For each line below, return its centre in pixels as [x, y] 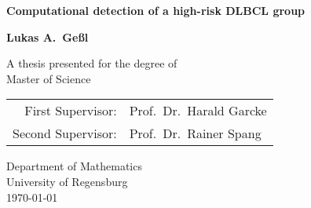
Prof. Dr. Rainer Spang [195, 133]
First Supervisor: [71, 111]
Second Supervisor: [65, 133]
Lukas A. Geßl [48, 36]
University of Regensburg [67, 181]
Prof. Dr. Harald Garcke [198, 111]
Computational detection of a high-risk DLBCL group [156, 10]
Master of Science [49, 78]
